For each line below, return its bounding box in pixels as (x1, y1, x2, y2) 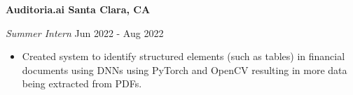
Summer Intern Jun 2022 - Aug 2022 (6, 25, 164, 40)
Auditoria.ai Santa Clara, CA (6, 2, 151, 16)
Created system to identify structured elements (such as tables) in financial (22, 49, 345, 64)
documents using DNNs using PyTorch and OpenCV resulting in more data (22, 62, 347, 77)
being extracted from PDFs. (22, 76, 142, 91)
